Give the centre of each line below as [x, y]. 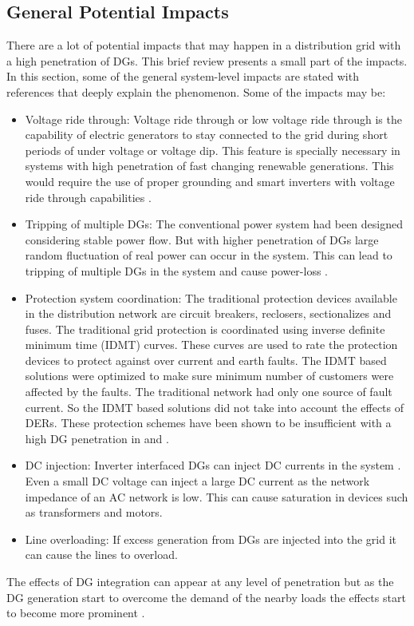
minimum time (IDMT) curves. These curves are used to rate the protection [211, 345]
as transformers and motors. [94, 512]
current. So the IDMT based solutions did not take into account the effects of [215, 407]
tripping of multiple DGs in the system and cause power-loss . [177, 270]
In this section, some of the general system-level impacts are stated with [183, 76]
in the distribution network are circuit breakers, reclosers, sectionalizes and [208, 313]
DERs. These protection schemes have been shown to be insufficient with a [208, 423]
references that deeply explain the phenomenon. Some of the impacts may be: [196, 91]
